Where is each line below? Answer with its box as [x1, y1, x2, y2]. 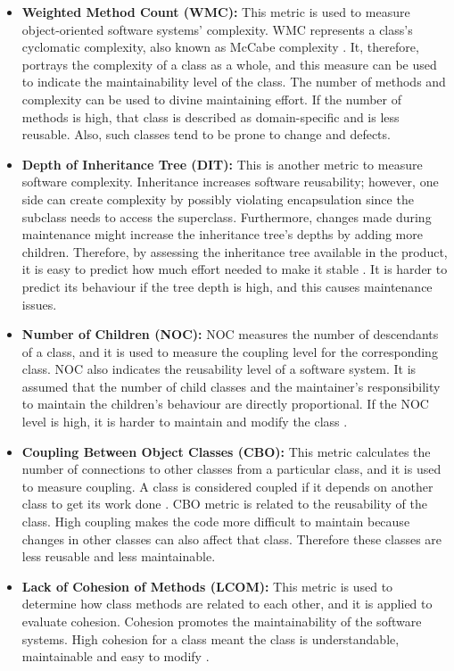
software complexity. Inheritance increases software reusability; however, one [21, 172, 439, 191]
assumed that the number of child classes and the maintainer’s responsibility [21, 377, 441, 395]
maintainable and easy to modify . [21, 647, 210, 666]
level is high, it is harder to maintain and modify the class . [21, 412, 348, 431]
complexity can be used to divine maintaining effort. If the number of [21, 89, 402, 108]
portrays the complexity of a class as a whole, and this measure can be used [21, 54, 437, 73]
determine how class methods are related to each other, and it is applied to [21, 594, 433, 613]
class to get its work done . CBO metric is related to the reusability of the [21, 494, 427, 513]
